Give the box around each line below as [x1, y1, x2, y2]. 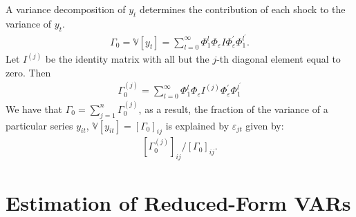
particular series [6, 118, 73, 132]
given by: [245, 118, 284, 132]
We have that [6, 101, 63, 116]
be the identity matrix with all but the [45, 52, 209, 66]
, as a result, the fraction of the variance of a [138, 101, 328, 116]
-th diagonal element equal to [216, 52, 341, 66]
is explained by [165, 118, 229, 132]
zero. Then [6, 65, 51, 79]
